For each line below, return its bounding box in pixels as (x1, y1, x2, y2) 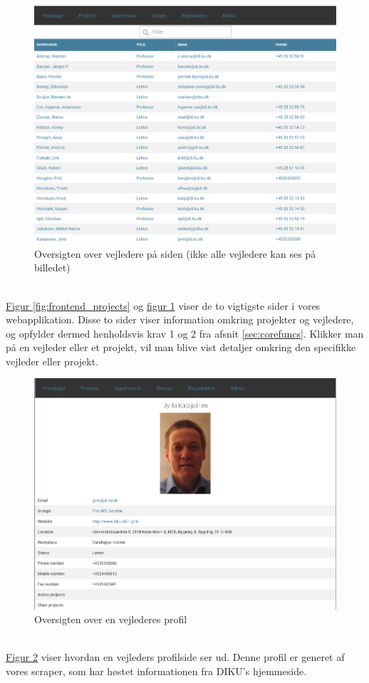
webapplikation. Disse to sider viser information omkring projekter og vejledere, (6, 312, 354, 327)
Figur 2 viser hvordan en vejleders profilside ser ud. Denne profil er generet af (6, 650, 345, 664)
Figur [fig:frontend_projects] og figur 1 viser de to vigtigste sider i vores (6, 298, 321, 313)
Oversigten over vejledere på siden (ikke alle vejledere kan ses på (34, 246, 316, 261)
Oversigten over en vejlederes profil (34, 612, 187, 627)
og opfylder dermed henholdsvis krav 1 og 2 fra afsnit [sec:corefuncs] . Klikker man (6, 325, 364, 340)
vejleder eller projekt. (6, 353, 99, 368)
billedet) (34, 260, 71, 275)
